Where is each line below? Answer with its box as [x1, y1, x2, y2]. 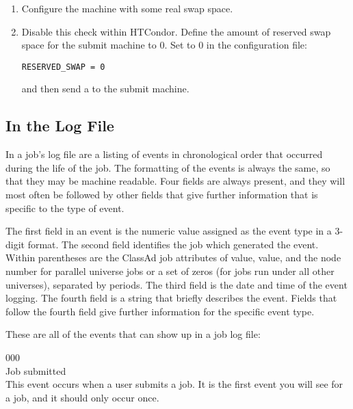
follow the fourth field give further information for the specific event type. [5, 304, 315, 318]
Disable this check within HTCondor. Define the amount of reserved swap [21, 24, 331, 38]
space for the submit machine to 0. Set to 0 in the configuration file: [21, 38, 307, 52]
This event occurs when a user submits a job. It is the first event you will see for [5, 377, 343, 391]
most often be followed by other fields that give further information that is [5, 187, 318, 202]
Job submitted [5, 363, 66, 378]
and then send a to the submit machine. [21, 81, 189, 96]
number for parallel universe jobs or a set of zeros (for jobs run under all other [5, 263, 335, 278]
